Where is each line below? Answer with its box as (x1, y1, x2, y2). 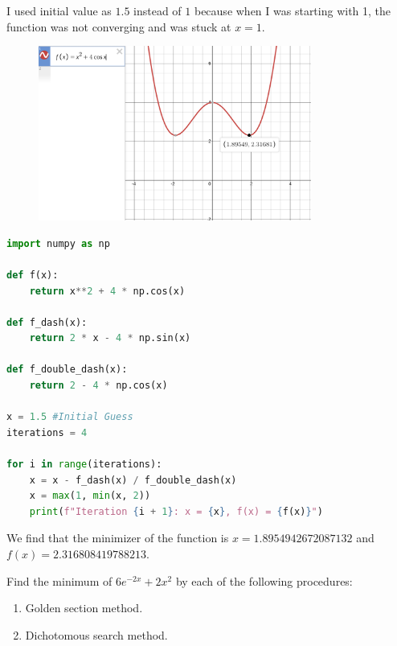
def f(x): (6, 269, 59, 281)
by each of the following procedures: (175, 572, 353, 589)
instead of (133, 2, 182, 19)
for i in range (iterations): (6, 459, 162, 471)
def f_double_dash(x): (6, 364, 128, 376)
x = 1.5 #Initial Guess (6, 411, 133, 423)
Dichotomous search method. (25, 626, 168, 643)
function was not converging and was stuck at (6, 18, 231, 35)
